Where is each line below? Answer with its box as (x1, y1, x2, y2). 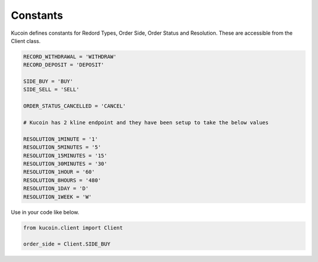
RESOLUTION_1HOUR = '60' (23, 168, 95, 175)
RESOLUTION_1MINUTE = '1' (23, 135, 98, 142)
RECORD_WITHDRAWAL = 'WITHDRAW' (23, 53, 117, 60)
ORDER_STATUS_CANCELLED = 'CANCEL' (23, 103, 126, 110)
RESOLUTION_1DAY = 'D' (23, 185, 89, 192)
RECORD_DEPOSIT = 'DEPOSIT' (23, 62, 104, 68)
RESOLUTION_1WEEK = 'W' (23, 193, 92, 200)
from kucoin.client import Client (23, 224, 123, 231)
